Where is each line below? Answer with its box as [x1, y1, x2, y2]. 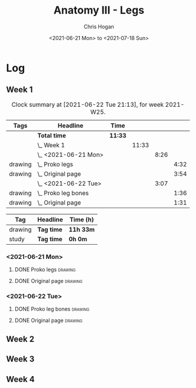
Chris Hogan [83, 23, 115, 30]
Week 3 [6, 354, 35, 364]
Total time [37, 131, 67, 139]
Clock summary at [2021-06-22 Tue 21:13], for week [11, 100, 164, 108]
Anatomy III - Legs [53, 4, 145, 17]
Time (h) [69, 215, 94, 223]
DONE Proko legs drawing [14, 266, 76, 273]
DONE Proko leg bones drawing [14, 305, 89, 313]
